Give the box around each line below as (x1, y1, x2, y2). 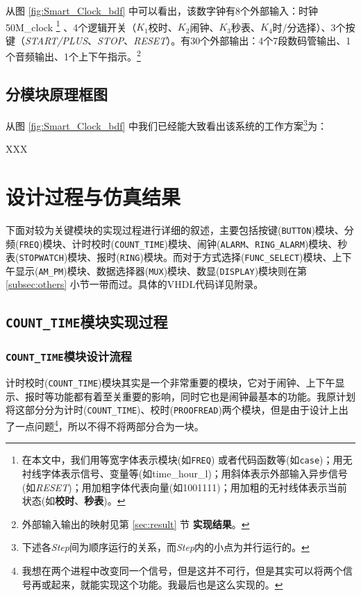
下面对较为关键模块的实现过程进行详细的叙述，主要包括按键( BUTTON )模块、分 (6, 222, 354, 237)
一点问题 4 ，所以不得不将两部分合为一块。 (15, 417, 204, 433)
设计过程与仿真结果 (6, 182, 181, 210)
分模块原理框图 (6, 83, 108, 105)
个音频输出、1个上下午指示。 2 (6, 47, 141, 64)
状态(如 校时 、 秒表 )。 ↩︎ (22, 493, 126, 508)
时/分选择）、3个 (272, 19, 346, 34)
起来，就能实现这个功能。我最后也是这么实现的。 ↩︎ (51, 577, 283, 591)
